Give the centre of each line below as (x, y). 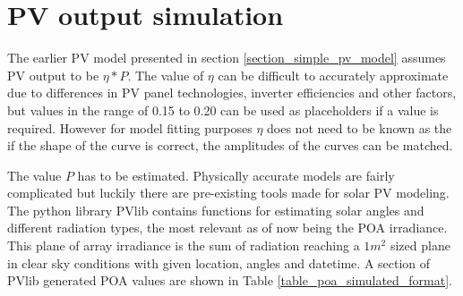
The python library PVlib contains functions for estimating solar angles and (216, 210)
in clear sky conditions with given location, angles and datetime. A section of (219, 262)
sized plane (420, 245)
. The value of (166, 75)
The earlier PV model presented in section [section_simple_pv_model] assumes (227, 58)
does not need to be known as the (360, 127)
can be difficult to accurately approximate (333, 75)
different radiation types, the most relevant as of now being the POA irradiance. (227, 228)
